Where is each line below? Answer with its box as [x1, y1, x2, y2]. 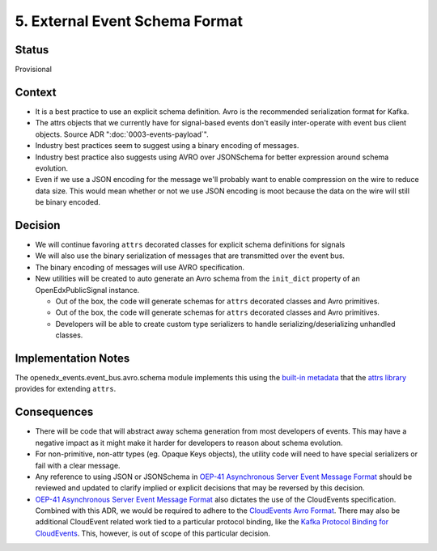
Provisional [15, 65, 53, 74]
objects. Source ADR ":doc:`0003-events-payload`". [35, 129, 210, 139]
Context [15, 85, 57, 99]
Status [15, 43, 49, 57]
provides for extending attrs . [15, 384, 117, 394]
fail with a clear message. [35, 460, 121, 470]
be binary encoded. [35, 197, 101, 207]
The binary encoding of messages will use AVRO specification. [35, 262, 245, 272]
